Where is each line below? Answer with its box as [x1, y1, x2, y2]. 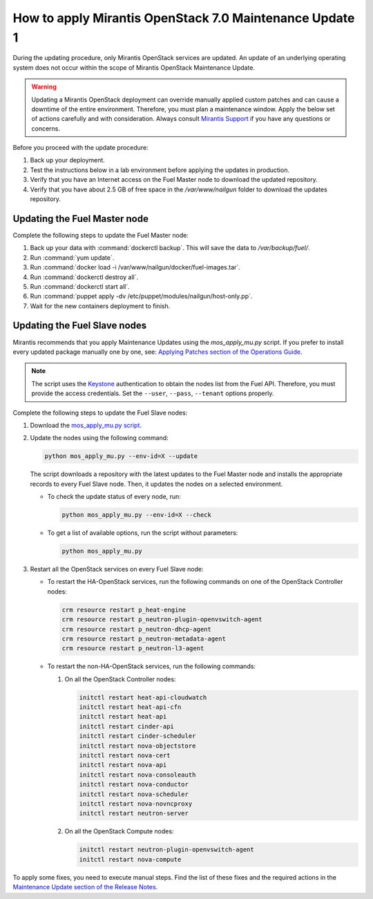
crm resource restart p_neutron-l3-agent [61, 645, 204, 652]
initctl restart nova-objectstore [79, 741, 196, 750]
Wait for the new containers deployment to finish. [30, 301, 171, 310]
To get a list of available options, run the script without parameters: [47, 529, 238, 537]
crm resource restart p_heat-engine [61, 605, 186, 614]
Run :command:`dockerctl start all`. [30, 282, 131, 290]
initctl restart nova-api [79, 761, 167, 769]
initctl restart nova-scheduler [79, 790, 189, 798]
